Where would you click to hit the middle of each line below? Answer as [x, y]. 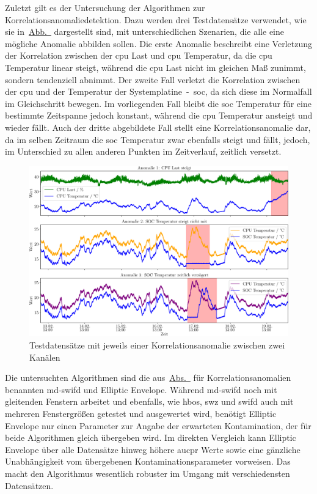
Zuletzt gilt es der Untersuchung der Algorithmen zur [105, 7]
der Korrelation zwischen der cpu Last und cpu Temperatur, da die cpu [139, 55]
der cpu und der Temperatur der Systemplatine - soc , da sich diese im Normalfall [158, 91]
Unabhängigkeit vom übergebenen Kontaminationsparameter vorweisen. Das [148, 461]
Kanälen [45, 357]
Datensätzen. [29, 485]
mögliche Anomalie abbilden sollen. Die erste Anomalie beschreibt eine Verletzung [158, 43]
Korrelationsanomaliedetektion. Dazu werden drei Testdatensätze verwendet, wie [156, 19]
